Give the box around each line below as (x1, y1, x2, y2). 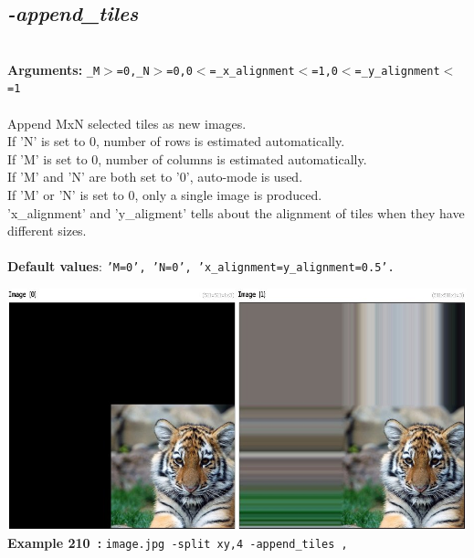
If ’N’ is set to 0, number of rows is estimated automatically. (7, 132, 345, 151)
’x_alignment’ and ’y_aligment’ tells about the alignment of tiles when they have (7, 203, 465, 222)
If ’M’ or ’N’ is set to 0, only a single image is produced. (7, 185, 322, 205)
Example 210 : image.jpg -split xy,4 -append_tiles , (7, 533, 348, 553)
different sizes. (7, 221, 87, 240)
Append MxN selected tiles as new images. (7, 113, 247, 132)
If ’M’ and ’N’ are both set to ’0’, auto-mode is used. (7, 167, 303, 186)
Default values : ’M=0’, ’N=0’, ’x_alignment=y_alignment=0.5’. (7, 257, 395, 276)
